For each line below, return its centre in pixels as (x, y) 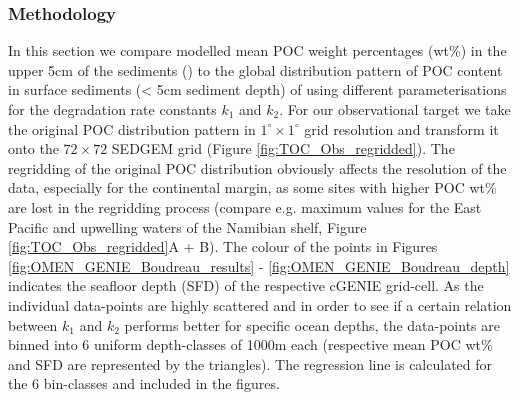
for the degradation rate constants (112, 109)
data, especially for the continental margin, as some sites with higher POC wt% (252, 187)
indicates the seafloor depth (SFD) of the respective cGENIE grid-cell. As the (246, 285)
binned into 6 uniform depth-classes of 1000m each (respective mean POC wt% (250, 344)
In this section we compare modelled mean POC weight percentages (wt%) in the (257, 50)
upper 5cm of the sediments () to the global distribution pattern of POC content (255, 69)
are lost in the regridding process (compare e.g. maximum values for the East (245, 206)
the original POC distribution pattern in (132, 128)
